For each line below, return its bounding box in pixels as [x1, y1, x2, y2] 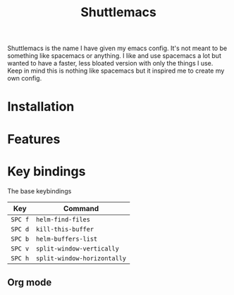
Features [7, 131, 61, 147]
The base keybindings [7, 186, 72, 195]
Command [63, 203, 99, 213]
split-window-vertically [35, 244, 120, 253]
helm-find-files [35, 215, 90, 223]
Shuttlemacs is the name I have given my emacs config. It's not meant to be [7, 44, 228, 53]
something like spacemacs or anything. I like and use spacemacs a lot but [7, 52, 222, 60]
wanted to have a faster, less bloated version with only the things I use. [7, 59, 214, 68]
